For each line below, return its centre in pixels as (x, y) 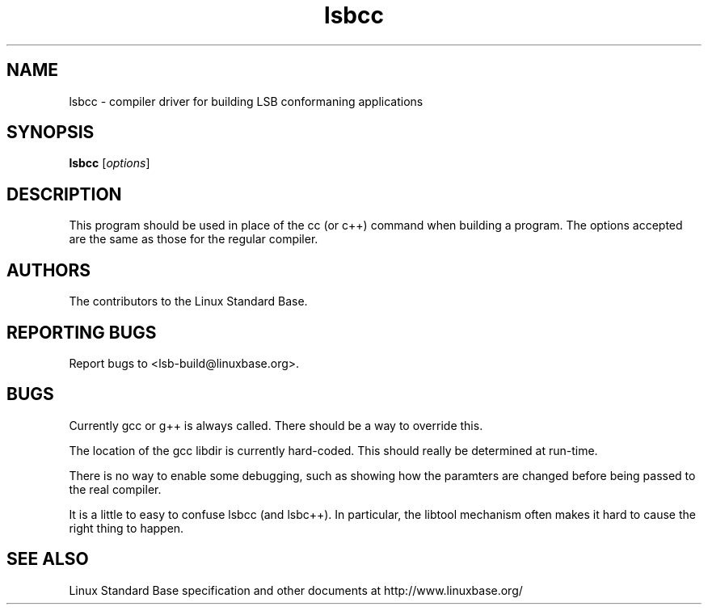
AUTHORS (49, 270)
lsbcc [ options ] (110, 163)
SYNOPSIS (51, 133)
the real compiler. (115, 489)
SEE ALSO (48, 559)
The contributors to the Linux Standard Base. (188, 301)
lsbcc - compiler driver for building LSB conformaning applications (246, 101)
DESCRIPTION (64, 194)
